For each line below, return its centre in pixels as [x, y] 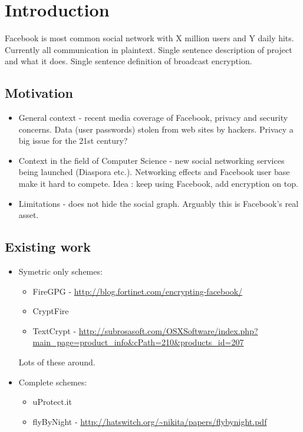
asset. [29, 215]
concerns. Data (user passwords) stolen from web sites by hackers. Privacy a [156, 129]
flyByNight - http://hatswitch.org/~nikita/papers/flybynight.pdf [150, 421]
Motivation [39, 93]
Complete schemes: [53, 382]
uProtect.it [52, 402]
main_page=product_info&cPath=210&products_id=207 [138, 342]
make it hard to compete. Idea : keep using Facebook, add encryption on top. [158, 184]
